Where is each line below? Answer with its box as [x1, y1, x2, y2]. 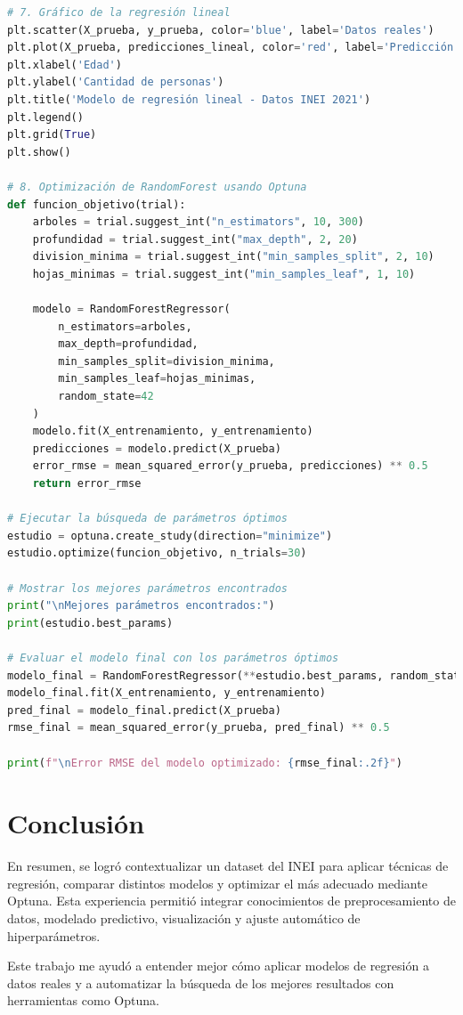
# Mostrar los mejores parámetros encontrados [7, 581, 288, 595]
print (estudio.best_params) [7, 616, 174, 629]
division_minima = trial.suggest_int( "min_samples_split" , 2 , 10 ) [32, 250, 435, 264]
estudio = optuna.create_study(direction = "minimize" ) [7, 529, 333, 542]
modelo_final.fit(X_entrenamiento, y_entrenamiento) [7, 686, 326, 700]
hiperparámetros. [7, 926, 101, 945]
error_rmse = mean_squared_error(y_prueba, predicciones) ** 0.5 [32, 459, 428, 473]
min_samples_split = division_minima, [58, 354, 275, 368]
